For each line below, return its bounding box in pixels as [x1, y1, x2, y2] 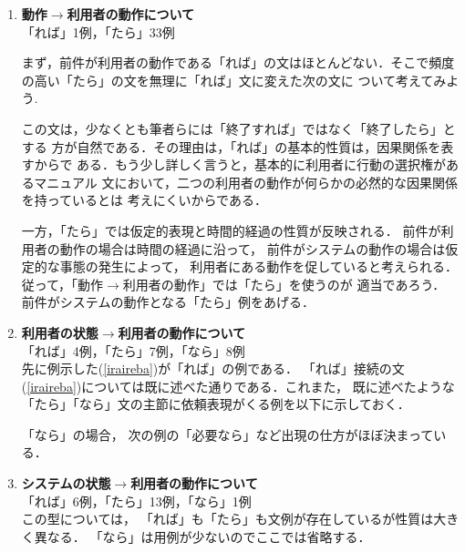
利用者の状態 [21, 322, 98, 342]
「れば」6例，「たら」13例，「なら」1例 [21, 491, 252, 510]
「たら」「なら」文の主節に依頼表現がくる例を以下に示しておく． [21, 394, 410, 414]
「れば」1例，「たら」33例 [21, 22, 175, 41]
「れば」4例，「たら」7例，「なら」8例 [21, 341, 245, 360]
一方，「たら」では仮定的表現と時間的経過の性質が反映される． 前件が [21, 220, 441, 240]
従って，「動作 [21, 274, 104, 293]
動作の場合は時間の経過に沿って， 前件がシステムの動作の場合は [59, 239, 446, 258]
